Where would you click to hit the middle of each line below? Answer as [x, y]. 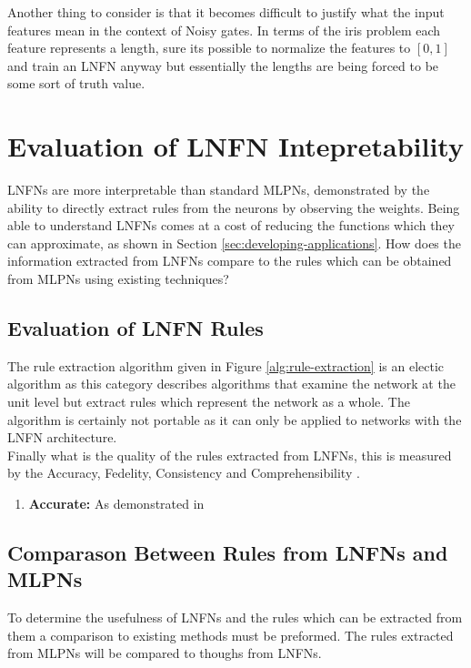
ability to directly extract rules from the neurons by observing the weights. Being [234, 207]
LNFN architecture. [62, 437]
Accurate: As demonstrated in [116, 504]
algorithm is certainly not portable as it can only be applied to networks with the [235, 419]
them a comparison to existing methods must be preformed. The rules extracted [230, 635]
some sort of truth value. [76, 83]
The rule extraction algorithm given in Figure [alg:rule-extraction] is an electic [226, 365]
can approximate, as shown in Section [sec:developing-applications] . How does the [234, 243]
